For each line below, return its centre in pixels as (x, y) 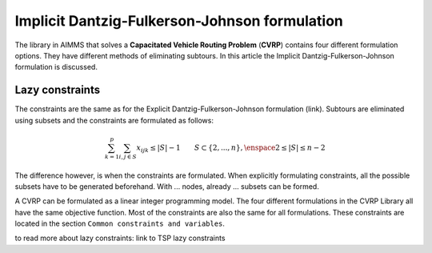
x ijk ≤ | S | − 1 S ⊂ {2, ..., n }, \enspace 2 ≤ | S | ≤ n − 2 (231, 148)
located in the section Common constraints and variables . (120, 223)
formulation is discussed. (56, 67)
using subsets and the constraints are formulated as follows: (114, 120)
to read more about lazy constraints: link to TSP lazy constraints (120, 238)
